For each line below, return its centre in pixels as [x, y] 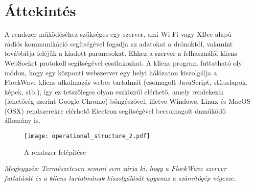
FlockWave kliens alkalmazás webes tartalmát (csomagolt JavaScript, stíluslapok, [126, 82]
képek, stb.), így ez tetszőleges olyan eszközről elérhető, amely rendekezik [114, 91]
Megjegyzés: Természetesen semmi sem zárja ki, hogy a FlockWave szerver [115, 168]
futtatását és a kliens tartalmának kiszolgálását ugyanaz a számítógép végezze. [120, 177]
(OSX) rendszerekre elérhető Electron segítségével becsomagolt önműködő [115, 110]
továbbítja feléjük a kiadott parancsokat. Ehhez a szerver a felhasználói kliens [121, 53]
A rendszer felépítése [55, 151]
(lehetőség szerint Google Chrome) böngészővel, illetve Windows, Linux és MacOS [127, 101]
